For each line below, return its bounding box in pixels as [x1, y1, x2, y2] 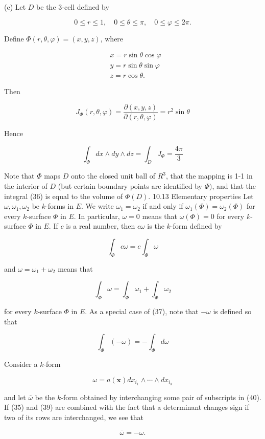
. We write [81, 201, 114, 211]
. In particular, [74, 210, 120, 221]
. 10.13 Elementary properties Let [148, 190, 254, 201]
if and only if [142, 201, 183, 211]
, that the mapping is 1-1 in [166, 170, 253, 181]
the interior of [4, 180, 47, 191]
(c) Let [4, 2, 26, 12]
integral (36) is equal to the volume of [4, 190, 123, 201]
